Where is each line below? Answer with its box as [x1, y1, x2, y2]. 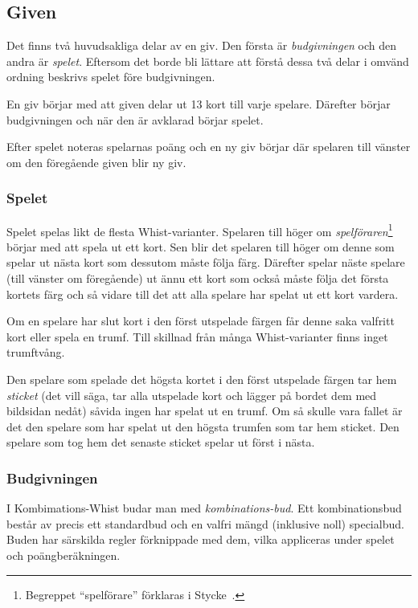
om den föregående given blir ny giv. [6, 153, 186, 170]
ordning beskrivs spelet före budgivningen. [6, 68, 215, 85]
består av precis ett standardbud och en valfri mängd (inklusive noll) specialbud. [6, 515, 404, 532]
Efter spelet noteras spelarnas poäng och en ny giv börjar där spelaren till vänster [6, 138, 411, 155]
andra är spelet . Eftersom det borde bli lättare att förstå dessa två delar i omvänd [6, 52, 409, 69]
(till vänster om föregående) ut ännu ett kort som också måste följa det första [6, 270, 389, 287]
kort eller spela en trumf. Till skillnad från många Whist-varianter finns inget [6, 328, 388, 345]
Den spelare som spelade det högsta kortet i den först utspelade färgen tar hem [6, 370, 397, 387]
